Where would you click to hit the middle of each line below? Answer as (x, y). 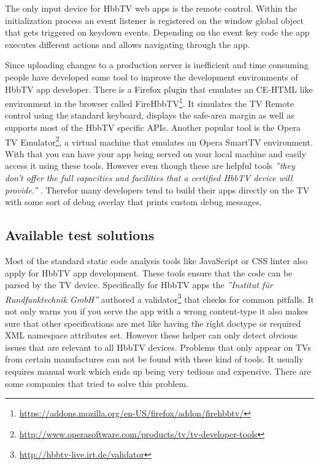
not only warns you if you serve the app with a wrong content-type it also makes (157, 311)
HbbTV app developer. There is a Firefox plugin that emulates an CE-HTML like (159, 89)
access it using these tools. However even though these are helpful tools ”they (150, 166)
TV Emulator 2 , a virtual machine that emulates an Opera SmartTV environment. (159, 141)
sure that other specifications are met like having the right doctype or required (153, 323)
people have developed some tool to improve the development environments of (152, 76)
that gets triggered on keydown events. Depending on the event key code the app (157, 32)
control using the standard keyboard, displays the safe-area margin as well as (150, 115)
